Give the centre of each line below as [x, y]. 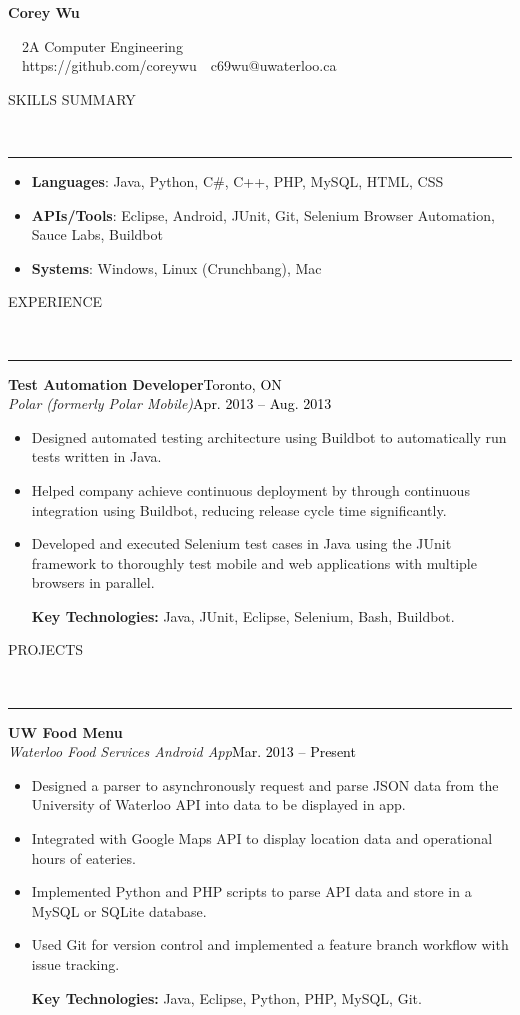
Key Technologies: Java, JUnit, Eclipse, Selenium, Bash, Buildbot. [243, 615]
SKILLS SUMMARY [72, 98]
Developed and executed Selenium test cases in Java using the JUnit [241, 543]
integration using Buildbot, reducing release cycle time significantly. [239, 509]
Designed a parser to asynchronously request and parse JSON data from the [265, 784]
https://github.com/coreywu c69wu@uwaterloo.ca [179, 65]
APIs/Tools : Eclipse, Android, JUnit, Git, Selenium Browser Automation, [263, 214]
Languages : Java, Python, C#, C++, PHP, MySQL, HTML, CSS [237, 180]
